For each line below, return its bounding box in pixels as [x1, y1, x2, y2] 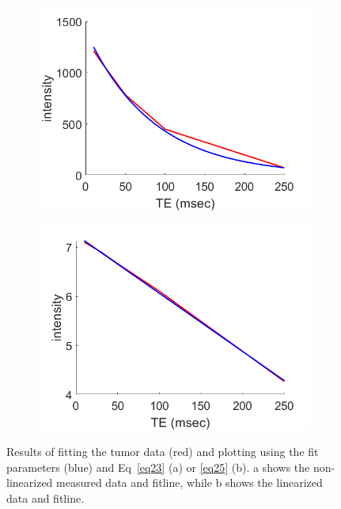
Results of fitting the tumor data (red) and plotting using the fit [6, 443, 319, 460]
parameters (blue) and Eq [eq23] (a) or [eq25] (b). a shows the [6, 458, 310, 475]
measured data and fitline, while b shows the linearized [56, 474, 323, 491]
